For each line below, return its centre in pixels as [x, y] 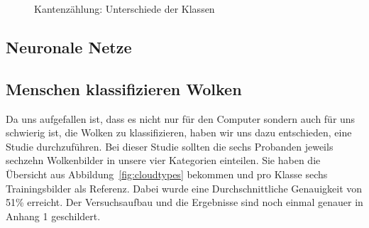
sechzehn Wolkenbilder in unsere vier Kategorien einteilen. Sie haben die [163, 160]
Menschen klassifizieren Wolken [124, 88]
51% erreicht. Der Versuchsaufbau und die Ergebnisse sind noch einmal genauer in [184, 202]
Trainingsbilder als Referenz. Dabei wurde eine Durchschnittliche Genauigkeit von [184, 188]
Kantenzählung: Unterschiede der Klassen [125, 9]
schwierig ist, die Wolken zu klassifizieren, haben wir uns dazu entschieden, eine [179, 132]
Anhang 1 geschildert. [53, 216]
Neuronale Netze [69, 47]
